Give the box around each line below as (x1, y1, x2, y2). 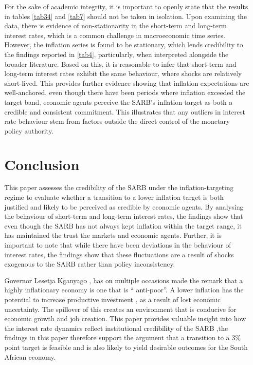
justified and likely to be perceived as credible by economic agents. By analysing (4, 201, 244, 211)
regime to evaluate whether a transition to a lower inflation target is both (4, 192, 224, 202)
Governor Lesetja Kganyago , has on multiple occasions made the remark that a (4, 275, 243, 285)
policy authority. (4, 125, 54, 135)
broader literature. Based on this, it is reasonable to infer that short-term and (4, 58, 236, 69)
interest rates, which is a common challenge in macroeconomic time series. (4, 30, 225, 40)
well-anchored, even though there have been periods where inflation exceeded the (4, 87, 246, 97)
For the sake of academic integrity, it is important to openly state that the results (4, 1, 248, 11)
